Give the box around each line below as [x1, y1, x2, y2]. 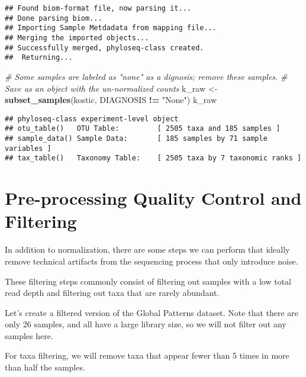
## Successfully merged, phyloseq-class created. [5, 43, 204, 52]
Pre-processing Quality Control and [5, 186, 302, 210]
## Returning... [5, 53, 73, 62]
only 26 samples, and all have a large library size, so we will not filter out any [5, 318, 286, 330]
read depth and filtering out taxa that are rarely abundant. [5, 286, 220, 299]
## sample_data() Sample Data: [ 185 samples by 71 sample [5, 134, 268, 143]
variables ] [5, 144, 51, 153]
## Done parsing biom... [5, 14, 102, 22]
